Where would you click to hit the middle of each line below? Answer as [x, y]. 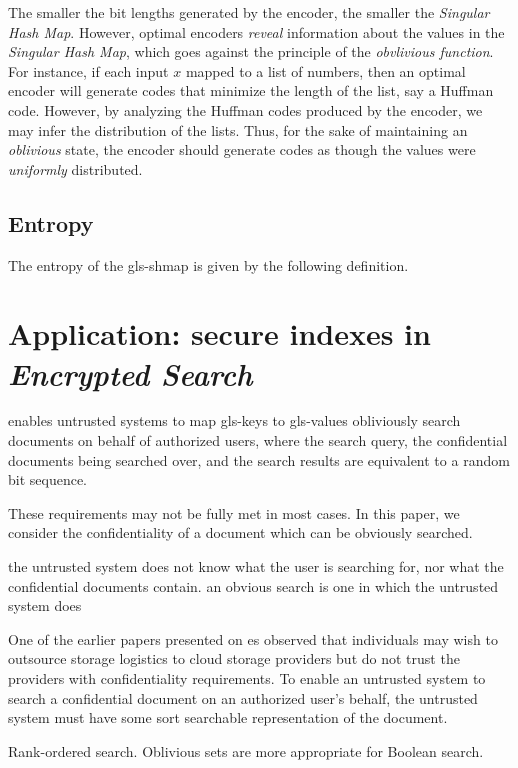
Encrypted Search [130, 373]
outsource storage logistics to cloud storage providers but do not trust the [234, 658]
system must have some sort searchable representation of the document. [228, 717]
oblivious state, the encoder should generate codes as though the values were [242, 149]
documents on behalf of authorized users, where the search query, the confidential [258, 440]
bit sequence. [48, 479]
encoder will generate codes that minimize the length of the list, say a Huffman [251, 90]
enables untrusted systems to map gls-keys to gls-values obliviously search [234, 420]
